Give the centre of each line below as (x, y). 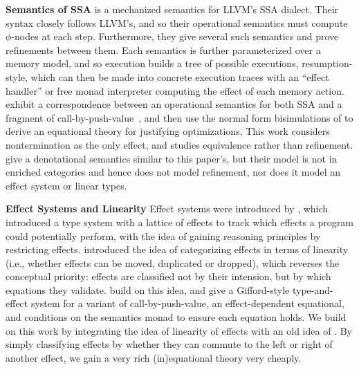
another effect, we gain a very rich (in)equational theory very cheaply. (154, 357)
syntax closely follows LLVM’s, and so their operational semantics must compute (177, 22)
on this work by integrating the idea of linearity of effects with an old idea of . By (179, 330)
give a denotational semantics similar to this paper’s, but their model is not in (172, 158)
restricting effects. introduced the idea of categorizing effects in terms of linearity (177, 249)
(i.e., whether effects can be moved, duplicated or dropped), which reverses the (173, 262)
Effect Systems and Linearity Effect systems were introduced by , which (167, 209)
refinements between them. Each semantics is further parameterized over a (163, 49)
